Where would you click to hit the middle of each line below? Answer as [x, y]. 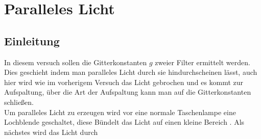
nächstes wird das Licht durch [51, 132]
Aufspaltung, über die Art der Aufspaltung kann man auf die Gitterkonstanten [128, 92]
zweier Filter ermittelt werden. [203, 62]
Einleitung [32, 40]
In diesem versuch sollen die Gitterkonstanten [76, 62]
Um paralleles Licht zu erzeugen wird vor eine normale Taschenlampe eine [120, 112]
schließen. [19, 102]
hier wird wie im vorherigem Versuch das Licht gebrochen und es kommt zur [124, 82]
